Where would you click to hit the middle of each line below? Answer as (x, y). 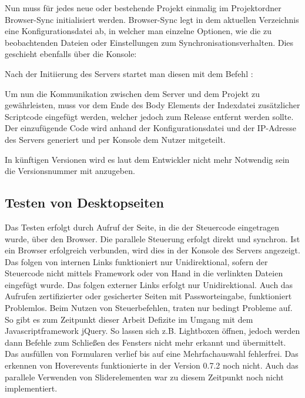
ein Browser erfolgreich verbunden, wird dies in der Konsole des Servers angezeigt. (152, 250)
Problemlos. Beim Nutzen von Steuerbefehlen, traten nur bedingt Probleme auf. (149, 308)
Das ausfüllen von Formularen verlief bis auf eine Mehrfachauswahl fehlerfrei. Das (152, 354)
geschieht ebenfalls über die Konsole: (71, 54)
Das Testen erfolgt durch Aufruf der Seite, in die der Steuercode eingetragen (142, 227)
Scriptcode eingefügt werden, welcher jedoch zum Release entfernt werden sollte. (149, 116)
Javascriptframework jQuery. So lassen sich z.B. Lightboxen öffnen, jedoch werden (152, 331)
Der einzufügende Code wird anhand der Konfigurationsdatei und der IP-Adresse (150, 128)
